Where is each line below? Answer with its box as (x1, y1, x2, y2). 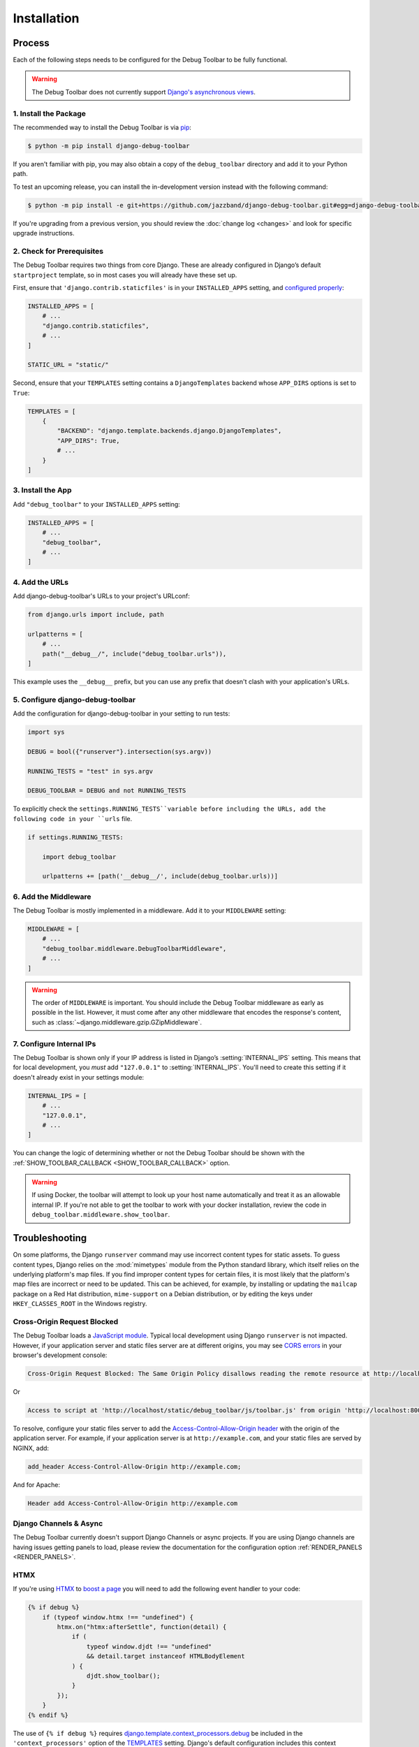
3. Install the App (13, 486, 72, 495)
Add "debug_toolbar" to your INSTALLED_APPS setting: (13, 500, 181, 508)
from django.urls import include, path (27, 611, 164, 618)
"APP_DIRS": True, (57, 437, 120, 444)
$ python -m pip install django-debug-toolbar (27, 142, 190, 150)
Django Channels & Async (13, 1518, 103, 1528)
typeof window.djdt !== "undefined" (86, 1642, 212, 1651)
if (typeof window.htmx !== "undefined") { (42, 1613, 193, 1621)
